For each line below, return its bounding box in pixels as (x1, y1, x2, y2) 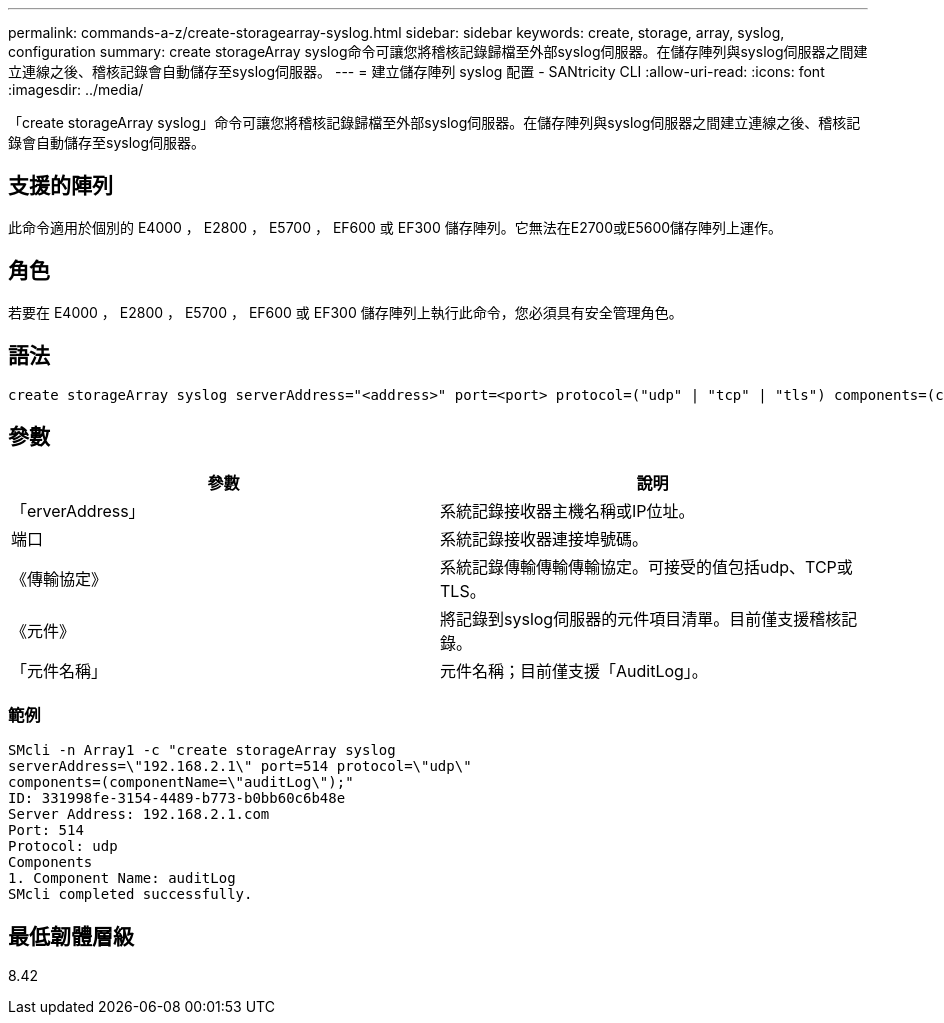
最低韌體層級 (8, 923, 134, 949)
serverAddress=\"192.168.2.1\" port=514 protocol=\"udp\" (8, 758, 472, 775)
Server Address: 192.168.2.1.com (8, 806, 270, 823)
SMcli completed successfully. (8, 886, 253, 903)
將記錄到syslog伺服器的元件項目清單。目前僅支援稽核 (440, 609, 842, 630)
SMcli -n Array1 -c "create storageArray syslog (8, 742, 396, 759)
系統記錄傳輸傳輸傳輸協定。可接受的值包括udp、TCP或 (440, 557, 853, 578)
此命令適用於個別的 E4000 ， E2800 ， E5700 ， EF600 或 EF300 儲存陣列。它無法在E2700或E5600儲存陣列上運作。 (8, 218, 783, 236)
